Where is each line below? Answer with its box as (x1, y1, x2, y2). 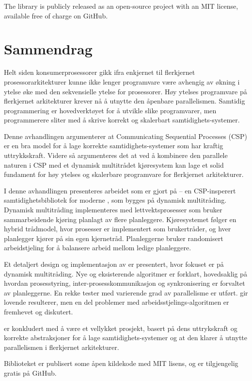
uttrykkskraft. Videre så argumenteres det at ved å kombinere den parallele (4, 150, 228, 160)
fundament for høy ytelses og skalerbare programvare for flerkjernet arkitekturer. (4, 169, 244, 179)
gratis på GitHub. (4, 367, 57, 378)
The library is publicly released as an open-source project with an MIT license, (4, 1, 238, 11)
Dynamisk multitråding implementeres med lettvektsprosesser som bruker (4, 205, 222, 215)
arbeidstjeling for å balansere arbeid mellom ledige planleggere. (4, 242, 191, 253)
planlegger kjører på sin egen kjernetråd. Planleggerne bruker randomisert (4, 233, 223, 243)
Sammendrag (4, 39, 93, 59)
